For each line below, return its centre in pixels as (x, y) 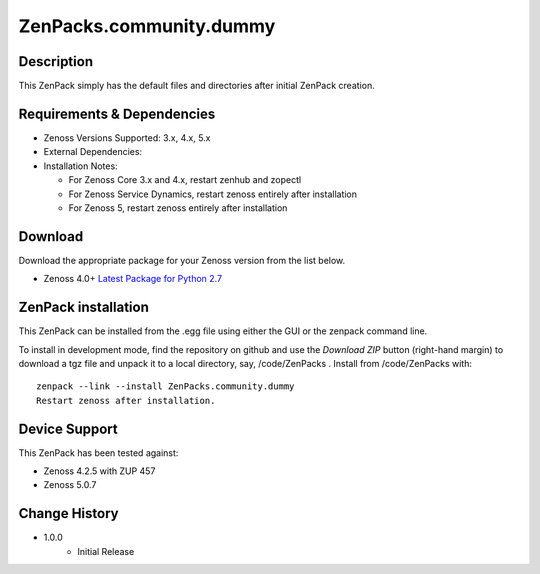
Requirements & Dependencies (117, 113)
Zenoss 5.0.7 (70, 485)
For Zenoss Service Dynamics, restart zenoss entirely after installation (213, 194)
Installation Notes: (81, 166)
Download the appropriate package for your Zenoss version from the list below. (182, 260)
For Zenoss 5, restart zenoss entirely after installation (178, 207)
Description (56, 61)
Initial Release (106, 551)
